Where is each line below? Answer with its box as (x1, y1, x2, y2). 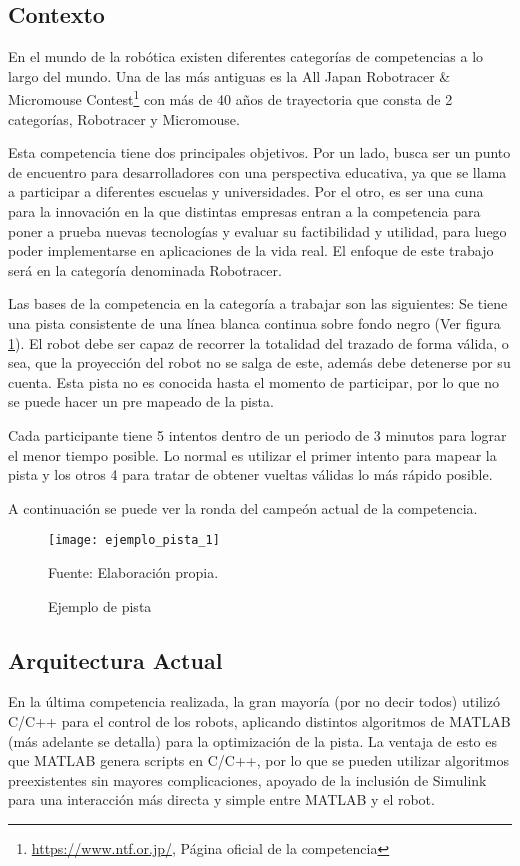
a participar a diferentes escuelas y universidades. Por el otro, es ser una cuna (8, 181, 484, 202)
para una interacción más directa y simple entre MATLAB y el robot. (8, 789, 435, 810)
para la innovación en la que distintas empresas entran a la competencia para (8, 201, 481, 222)
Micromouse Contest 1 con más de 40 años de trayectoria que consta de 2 (8, 86, 453, 110)
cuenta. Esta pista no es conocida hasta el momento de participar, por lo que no (8, 371, 499, 392)
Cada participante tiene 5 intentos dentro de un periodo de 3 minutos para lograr (8, 424, 507, 445)
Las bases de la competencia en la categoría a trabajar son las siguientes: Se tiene (8, 293, 508, 314)
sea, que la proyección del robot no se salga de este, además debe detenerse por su (8, 352, 511, 373)
